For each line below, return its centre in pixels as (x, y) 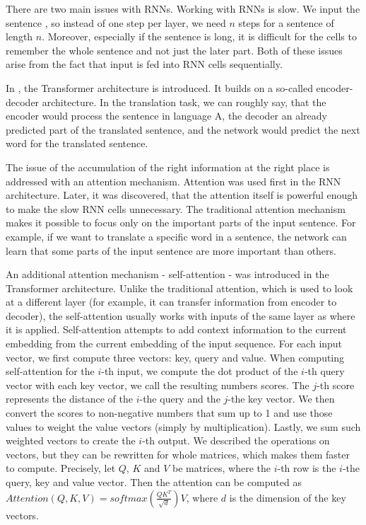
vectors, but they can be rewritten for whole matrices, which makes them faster (178, 454)
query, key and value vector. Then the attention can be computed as (154, 482)
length (19, 36)
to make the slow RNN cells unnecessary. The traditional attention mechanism (176, 208)
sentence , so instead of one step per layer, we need (116, 22)
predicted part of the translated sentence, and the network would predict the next (183, 129)
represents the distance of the (69, 399)
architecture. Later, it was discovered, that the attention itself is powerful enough (182, 195)
